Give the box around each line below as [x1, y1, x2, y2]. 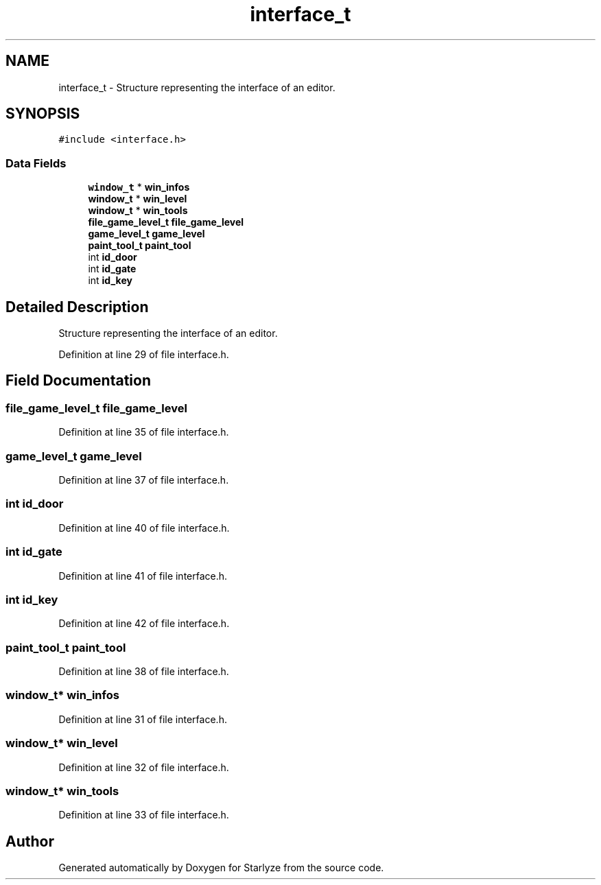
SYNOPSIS [5, 105, 80, 123]
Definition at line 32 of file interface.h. [58, 761, 229, 773]
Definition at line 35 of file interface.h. [58, 426, 229, 438]
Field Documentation [5, 372, 151, 390]
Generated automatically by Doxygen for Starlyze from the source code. [58, 862, 384, 874]
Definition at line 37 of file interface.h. [58, 474, 229, 486]
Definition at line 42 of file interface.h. [58, 617, 230, 630]
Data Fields [5, 156, 67, 170]
